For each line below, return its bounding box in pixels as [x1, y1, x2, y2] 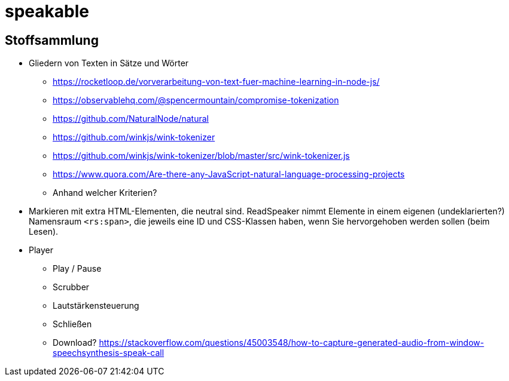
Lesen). [29, 226, 59, 237]
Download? [53, 337, 97, 348]
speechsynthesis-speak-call [53, 348, 164, 358]
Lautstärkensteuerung [53, 300, 139, 311]
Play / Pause [53, 263, 102, 274]
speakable [5, 1, 89, 21]
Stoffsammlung [5, 32, 99, 48]
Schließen [53, 319, 92, 330]
